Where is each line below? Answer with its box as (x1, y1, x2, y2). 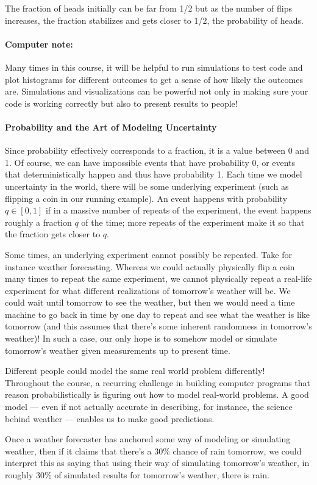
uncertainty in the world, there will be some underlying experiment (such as (5, 179, 289, 192)
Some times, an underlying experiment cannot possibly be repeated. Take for (5, 248, 292, 260)
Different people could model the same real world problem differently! (5, 364, 265, 377)
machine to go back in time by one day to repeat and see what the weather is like (5, 307, 310, 320)
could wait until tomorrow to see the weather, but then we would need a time (5, 296, 295, 309)
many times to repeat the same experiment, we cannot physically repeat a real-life (5, 272, 312, 285)
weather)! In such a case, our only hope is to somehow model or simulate (5, 332, 277, 345)
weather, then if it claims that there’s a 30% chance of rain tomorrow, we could (5, 444, 302, 457)
